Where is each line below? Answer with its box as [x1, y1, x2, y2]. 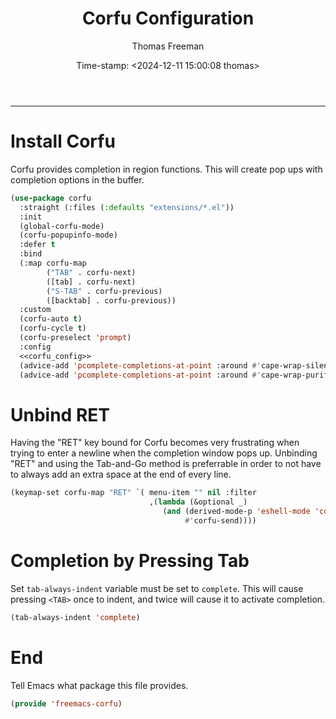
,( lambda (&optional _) [148, 497, 248, 507]
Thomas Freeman [131, 40, 205, 52]
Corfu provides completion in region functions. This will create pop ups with [10, 163, 323, 175]
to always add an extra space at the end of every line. [10, 468, 232, 481]
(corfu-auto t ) [19, 314, 83, 324]
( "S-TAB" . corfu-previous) [46, 286, 163, 296]
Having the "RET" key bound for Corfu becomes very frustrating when [10, 437, 300, 449]
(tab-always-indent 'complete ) [10, 612, 141, 622]
